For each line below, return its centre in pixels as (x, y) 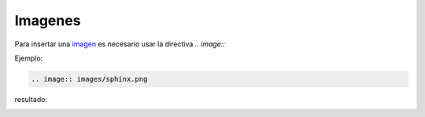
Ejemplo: (29, 58)
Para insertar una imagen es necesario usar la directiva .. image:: (120, 44)
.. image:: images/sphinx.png (89, 79)
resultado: (31, 99)
